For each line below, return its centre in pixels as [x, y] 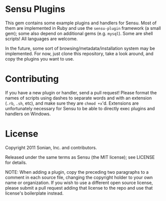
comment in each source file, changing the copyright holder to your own [79, 177]
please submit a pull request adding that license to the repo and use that [79, 188]
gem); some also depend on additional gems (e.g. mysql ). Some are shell [79, 33]
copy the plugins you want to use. [40, 59]
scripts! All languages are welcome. [41, 39]
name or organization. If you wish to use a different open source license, [79, 183]
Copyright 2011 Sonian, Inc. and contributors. [51, 147]
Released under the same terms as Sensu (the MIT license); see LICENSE [80, 157]
